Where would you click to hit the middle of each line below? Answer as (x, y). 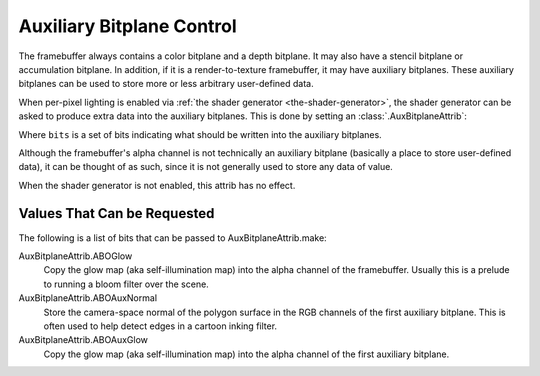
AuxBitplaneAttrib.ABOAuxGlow (83, 340)
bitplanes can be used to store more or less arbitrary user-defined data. (166, 84)
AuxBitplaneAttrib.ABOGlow (75, 256)
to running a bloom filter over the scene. (126, 284)
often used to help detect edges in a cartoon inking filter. (160, 326)
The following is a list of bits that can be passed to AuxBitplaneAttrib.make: (172, 237)
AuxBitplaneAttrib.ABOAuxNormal (88, 298)
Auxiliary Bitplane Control (127, 26)
